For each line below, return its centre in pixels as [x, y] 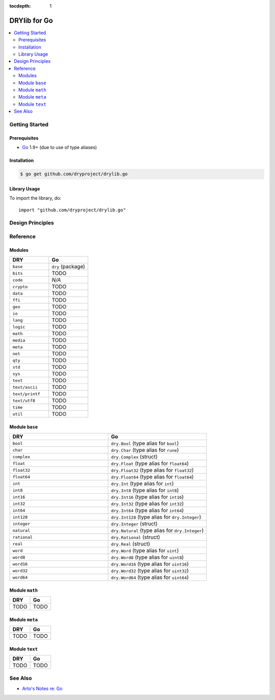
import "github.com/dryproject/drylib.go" [72, 210]
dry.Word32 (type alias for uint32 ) [150, 571]
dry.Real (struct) [130, 544]
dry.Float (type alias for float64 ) [150, 464]
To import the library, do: [35, 198]
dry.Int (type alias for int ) [142, 484]
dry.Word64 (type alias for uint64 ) [150, 577]
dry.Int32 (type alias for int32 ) [147, 504]
